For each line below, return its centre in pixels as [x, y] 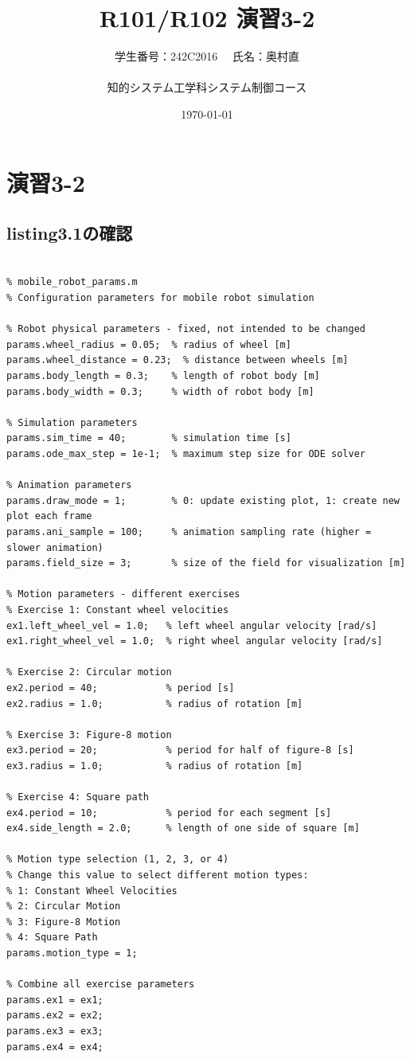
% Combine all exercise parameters [101, 985]
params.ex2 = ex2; [55, 1016]
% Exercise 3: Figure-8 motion [89, 735]
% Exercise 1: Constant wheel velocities [118, 610]
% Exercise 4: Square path [78, 797]
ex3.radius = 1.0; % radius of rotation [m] [155, 766]
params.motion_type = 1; [72, 953]
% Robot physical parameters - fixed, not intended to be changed [186, 329]
